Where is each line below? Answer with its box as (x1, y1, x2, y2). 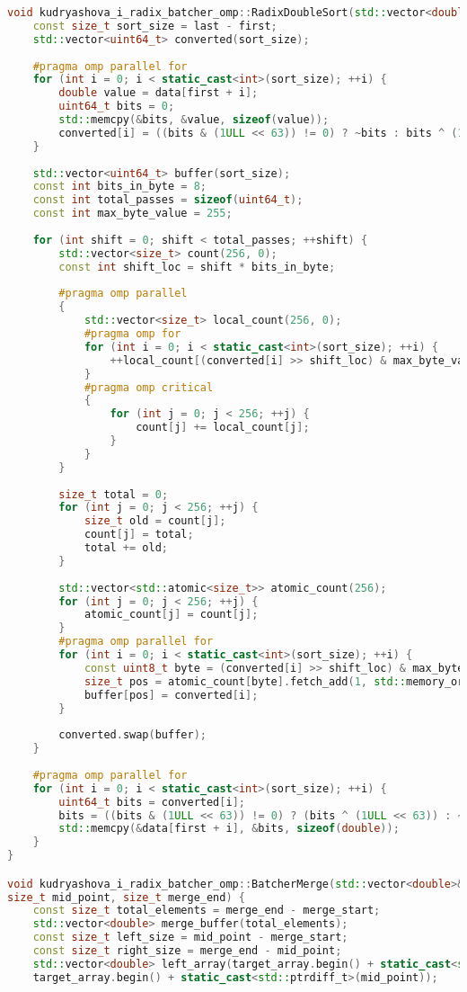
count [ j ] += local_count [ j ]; (136, 421, 310, 434)
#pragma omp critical (84, 380, 214, 394)
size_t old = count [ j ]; (84, 514, 226, 528)
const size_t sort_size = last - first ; (32, 19, 278, 32)
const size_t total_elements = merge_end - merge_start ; (32, 904, 381, 917)
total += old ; (84, 541, 168, 554)
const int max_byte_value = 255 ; (32, 207, 233, 220)
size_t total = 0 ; (58, 487, 169, 501)
